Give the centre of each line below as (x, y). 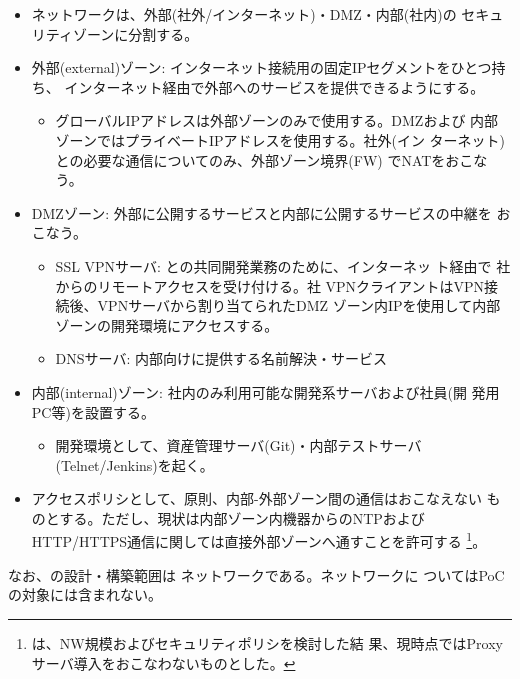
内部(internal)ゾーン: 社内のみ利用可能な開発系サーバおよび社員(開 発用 (265, 391)
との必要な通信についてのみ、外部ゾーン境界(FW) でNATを (250, 159)
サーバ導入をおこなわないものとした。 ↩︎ (163, 662)
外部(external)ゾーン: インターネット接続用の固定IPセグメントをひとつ (261, 67)
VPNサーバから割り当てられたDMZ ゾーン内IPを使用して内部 (299, 305)
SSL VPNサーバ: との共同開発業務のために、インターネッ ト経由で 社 (283, 265)
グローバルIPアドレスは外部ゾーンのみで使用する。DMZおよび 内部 (277, 120)
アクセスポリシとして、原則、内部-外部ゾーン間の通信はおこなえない (256, 498)
